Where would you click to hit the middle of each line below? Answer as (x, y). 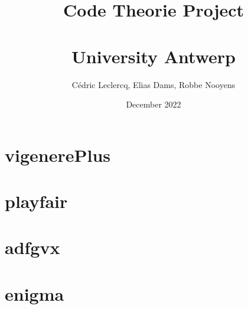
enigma (35, 293)
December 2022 (154, 104)
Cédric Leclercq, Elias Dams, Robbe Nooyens (154, 84)
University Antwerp (154, 56)
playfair (36, 201)
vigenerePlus (58, 154)
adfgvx (32, 247)
